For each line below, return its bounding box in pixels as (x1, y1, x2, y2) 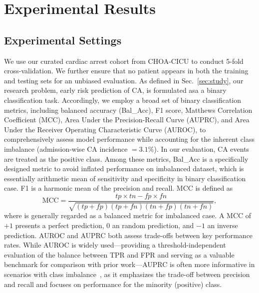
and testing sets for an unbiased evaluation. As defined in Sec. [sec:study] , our (4, 75, 244, 85)
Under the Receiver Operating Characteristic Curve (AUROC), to (4, 124, 206, 134)
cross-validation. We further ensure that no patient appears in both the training (4, 65, 249, 76)
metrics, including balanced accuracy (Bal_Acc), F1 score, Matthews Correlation (4, 104, 253, 115)
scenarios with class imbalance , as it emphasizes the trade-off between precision (4, 269, 250, 279)
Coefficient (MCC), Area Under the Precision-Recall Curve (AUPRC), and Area (4, 114, 250, 125)
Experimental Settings (4, 32, 122, 47)
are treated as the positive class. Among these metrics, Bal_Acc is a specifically (4, 153, 249, 164)
